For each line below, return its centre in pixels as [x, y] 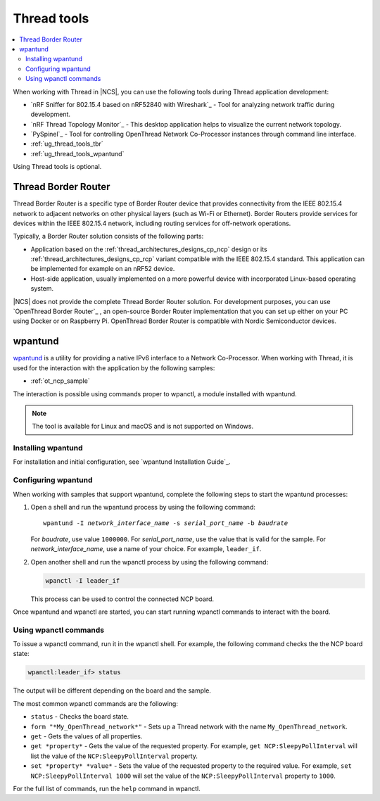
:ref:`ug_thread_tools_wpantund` [77, 153]
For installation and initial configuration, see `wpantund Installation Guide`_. [122, 462]
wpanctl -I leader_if [83, 580]
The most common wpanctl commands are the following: [96, 703]
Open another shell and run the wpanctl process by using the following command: [150, 562]
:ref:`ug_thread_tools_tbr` [67, 144]
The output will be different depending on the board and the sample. [112, 690]
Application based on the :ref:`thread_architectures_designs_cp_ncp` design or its [149, 249]
